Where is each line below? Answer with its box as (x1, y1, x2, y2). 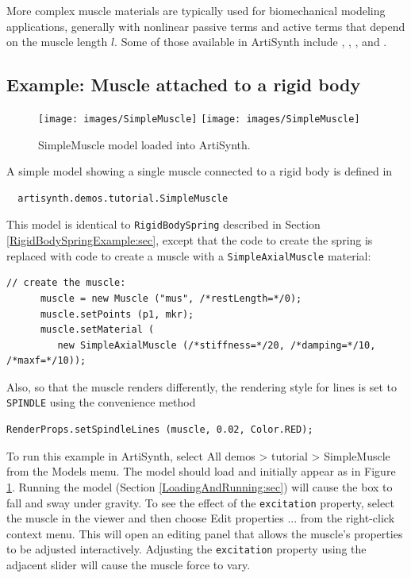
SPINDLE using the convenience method (6, 394, 196, 410)
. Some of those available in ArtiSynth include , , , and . (114, 33, 387, 50)
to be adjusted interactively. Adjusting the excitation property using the (6, 541, 367, 557)
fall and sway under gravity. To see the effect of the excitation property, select (6, 494, 394, 511)
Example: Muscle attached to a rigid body (6, 72, 361, 97)
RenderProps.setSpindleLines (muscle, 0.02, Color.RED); (6, 424, 313, 436)
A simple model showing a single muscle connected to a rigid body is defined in (6, 163, 393, 179)
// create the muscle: (6, 277, 126, 289)
